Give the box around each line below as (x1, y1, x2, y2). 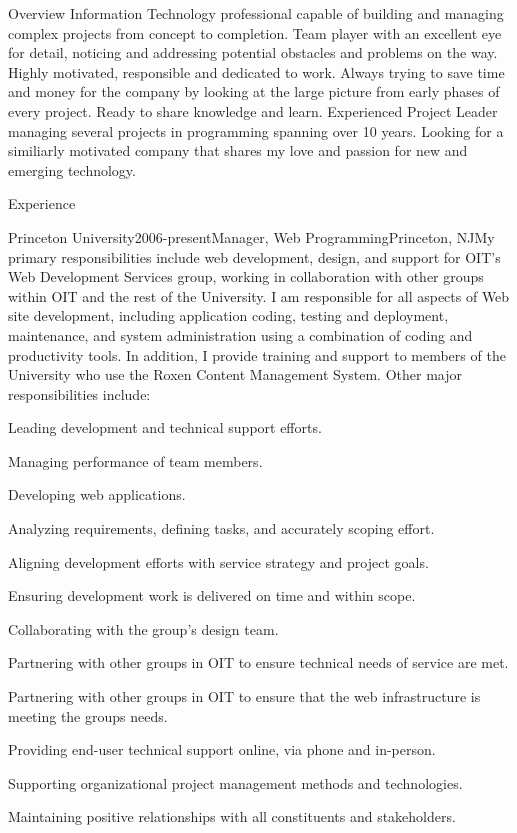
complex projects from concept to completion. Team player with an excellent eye (8, 22, 502, 43)
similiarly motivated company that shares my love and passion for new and (8, 140, 468, 161)
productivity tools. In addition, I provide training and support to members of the (8, 344, 506, 365)
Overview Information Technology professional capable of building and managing (8, 3, 504, 23)
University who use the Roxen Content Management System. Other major (8, 364, 462, 385)
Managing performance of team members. (8, 450, 263, 471)
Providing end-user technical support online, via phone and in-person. (8, 739, 436, 760)
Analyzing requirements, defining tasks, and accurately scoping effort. (8, 518, 435, 539)
